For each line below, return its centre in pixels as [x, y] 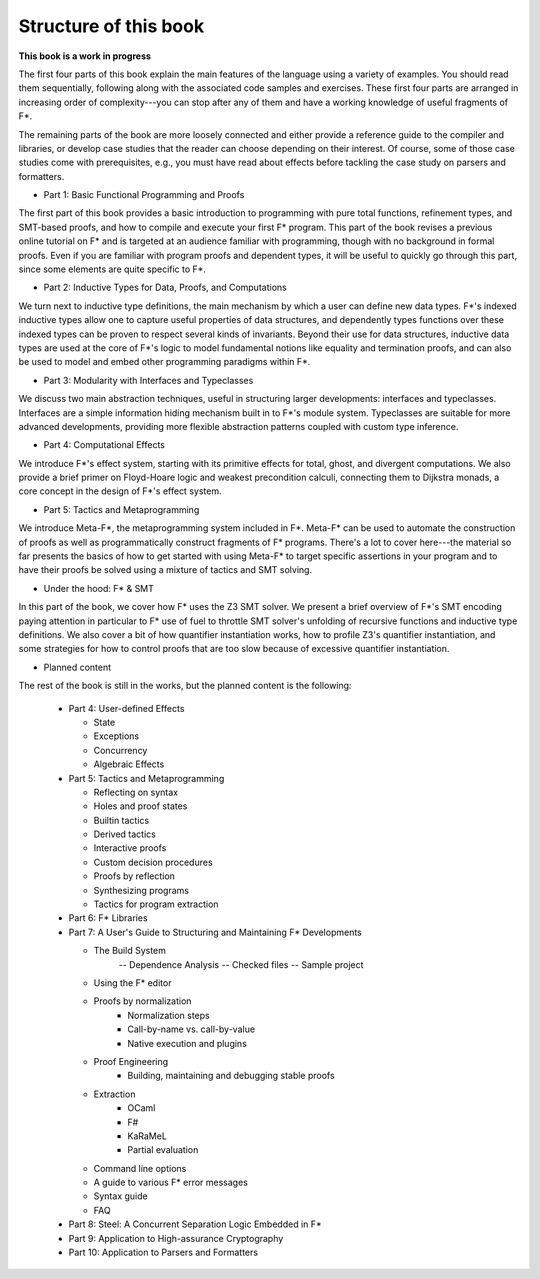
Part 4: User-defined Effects [126, 708]
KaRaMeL [147, 1136]
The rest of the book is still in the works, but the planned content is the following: [185, 686]
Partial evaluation [163, 1150]
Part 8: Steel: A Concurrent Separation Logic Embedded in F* [195, 1224]
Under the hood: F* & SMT [99, 588]
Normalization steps [168, 1015]
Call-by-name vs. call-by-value [191, 1029]
